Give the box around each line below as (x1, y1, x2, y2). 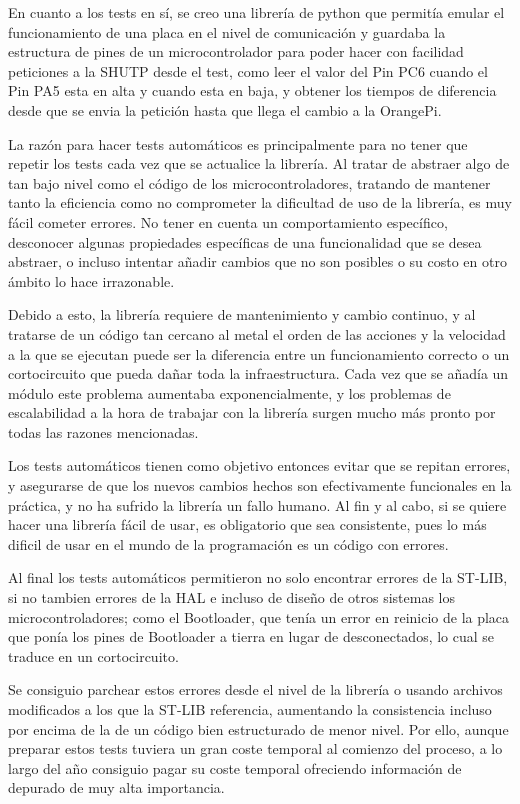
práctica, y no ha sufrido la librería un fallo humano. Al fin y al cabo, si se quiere (8, 494, 507, 515)
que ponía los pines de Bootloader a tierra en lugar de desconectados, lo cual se (8, 626, 495, 647)
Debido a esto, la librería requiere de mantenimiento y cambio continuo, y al (8, 304, 476, 325)
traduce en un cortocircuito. (8, 645, 179, 666)
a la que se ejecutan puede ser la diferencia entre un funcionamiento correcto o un (8, 343, 510, 364)
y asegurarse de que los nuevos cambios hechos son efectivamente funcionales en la (8, 475, 512, 496)
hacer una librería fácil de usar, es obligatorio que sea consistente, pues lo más (8, 514, 487, 535)
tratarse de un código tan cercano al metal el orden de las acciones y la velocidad (8, 323, 506, 344)
